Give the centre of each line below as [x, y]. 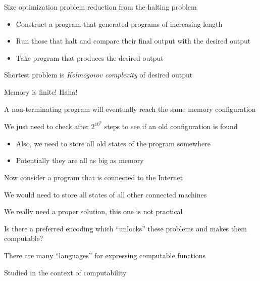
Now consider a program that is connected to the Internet [94, 177]
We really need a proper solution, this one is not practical [93, 211]
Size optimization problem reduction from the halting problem [100, 7]
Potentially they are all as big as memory [80, 160]
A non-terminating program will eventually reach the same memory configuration [130, 109]
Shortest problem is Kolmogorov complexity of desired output [98, 75]
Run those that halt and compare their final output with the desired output [133, 41]
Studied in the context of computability [65, 272]
